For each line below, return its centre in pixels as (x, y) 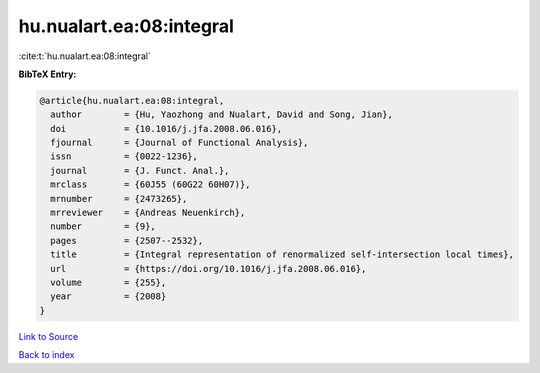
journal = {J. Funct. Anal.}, (140, 170)
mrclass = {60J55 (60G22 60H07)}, (150, 184)
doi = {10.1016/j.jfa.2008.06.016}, (166, 128)
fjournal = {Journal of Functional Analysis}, (179, 143)
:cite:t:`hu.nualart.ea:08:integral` (85, 56)
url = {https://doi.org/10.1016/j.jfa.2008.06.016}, (208, 268)
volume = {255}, (108, 282)
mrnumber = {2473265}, (119, 198)
